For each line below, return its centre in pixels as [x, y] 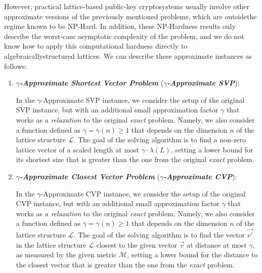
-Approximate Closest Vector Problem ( [90, 176]
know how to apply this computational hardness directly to [96, 46]
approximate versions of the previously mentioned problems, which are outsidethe [130, 16]
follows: [16, 66]
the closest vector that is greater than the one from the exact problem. [125, 264]
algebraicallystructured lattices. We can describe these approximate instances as [128, 55]
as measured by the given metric [66, 255]
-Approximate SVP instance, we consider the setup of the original [143, 100]
